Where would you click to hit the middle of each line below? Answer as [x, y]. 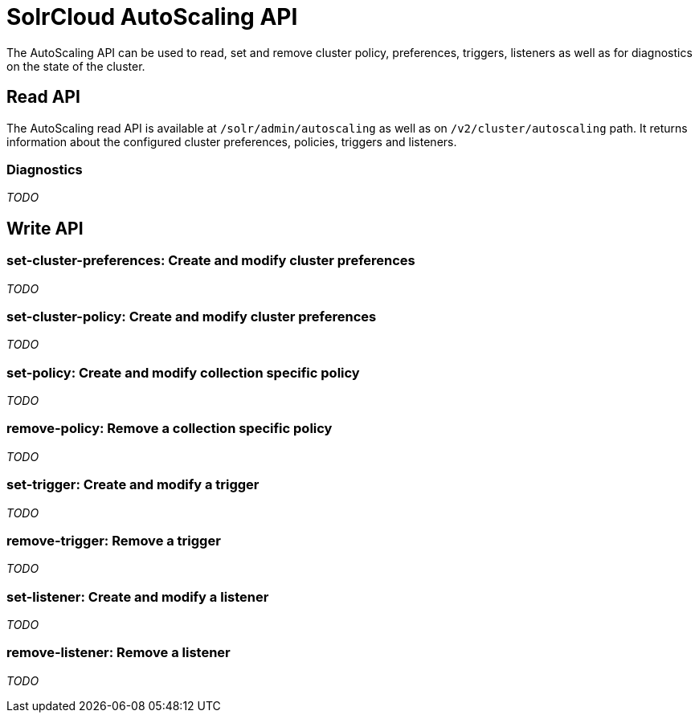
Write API [45, 228]
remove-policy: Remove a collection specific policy [170, 429]
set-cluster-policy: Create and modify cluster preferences [192, 316]
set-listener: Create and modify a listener [138, 596]
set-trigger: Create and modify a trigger [133, 485]
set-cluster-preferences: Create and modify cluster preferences [211, 261]
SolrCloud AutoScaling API [152, 17]
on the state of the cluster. [76, 66]
